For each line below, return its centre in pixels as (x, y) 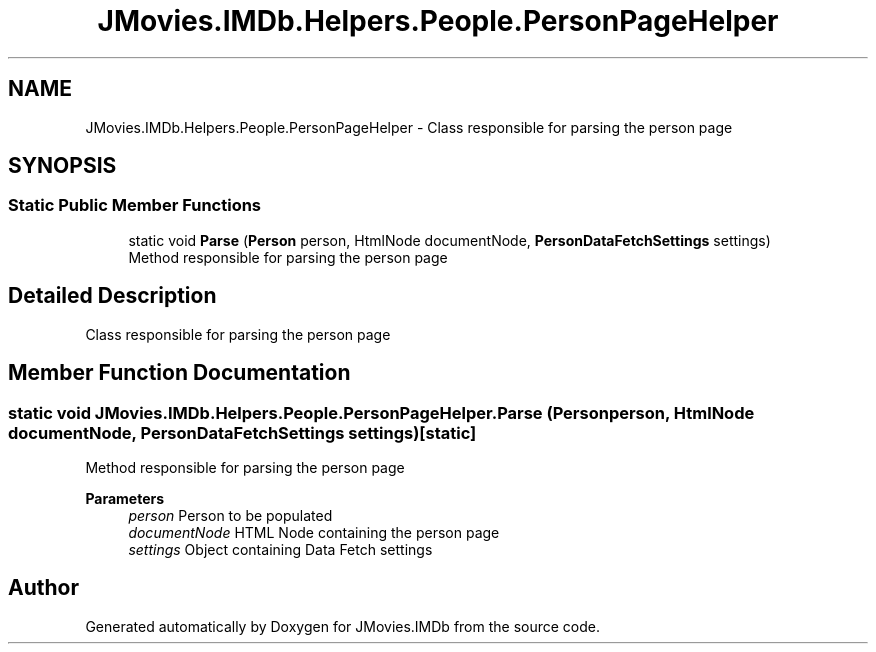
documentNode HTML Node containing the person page (314, 532)
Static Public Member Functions (135, 205)
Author (43, 588)
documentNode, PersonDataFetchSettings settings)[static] (242, 432)
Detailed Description (112, 296)
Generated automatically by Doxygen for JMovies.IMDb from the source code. (343, 626)
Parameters (125, 498)
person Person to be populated (230, 515)
